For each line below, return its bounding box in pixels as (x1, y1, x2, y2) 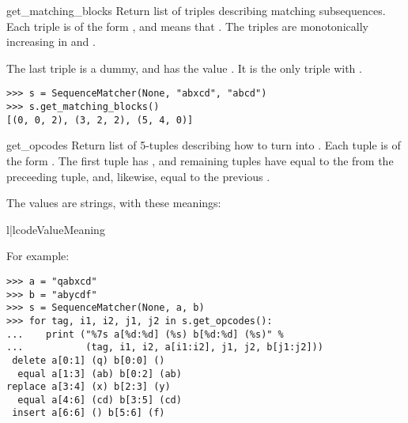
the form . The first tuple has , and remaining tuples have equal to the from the (6, 152, 394, 168)
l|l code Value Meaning (6, 221, 105, 237)
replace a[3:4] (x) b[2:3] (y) (6, 381, 171, 393)
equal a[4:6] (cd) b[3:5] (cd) (17, 394, 182, 406)
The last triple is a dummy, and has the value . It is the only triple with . (6, 59, 362, 76)
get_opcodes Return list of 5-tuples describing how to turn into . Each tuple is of (6, 137, 401, 153)
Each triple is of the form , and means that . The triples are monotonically (6, 17, 368, 34)
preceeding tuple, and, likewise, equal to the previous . (6, 168, 270, 184)
